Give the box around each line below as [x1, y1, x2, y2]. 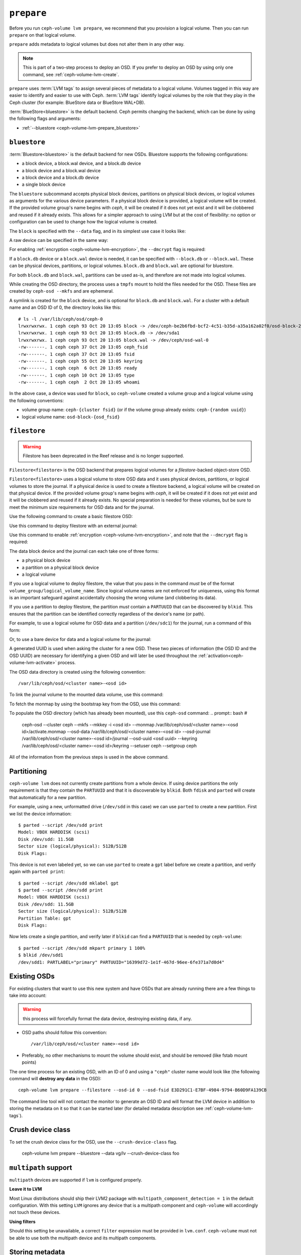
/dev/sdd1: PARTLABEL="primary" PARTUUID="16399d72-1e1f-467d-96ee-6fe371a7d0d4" [18, 959, 225, 965]
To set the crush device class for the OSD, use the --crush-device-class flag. [9, 1139, 178, 1145]
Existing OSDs [9, 972, 55, 981]
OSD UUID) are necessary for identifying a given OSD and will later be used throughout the [9, 653, 198, 659]
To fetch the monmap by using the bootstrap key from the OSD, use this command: [9, 701, 181, 707]
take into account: [9, 992, 47, 998]
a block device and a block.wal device [22, 167, 101, 173]
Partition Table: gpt [18, 915, 71, 921]
